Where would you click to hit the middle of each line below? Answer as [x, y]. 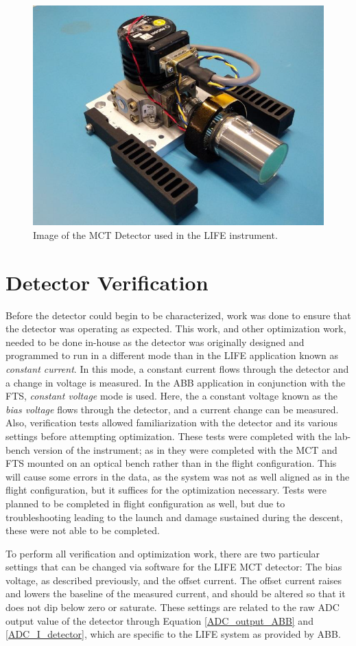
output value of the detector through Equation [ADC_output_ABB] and [159, 620]
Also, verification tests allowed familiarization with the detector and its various [171, 423]
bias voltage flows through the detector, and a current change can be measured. [172, 409]
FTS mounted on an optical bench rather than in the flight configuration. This [171, 463]
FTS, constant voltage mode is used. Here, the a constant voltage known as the [171, 396]
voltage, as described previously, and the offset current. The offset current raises [174, 580]
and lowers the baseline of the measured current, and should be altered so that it [176, 593]
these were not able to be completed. [83, 530]
